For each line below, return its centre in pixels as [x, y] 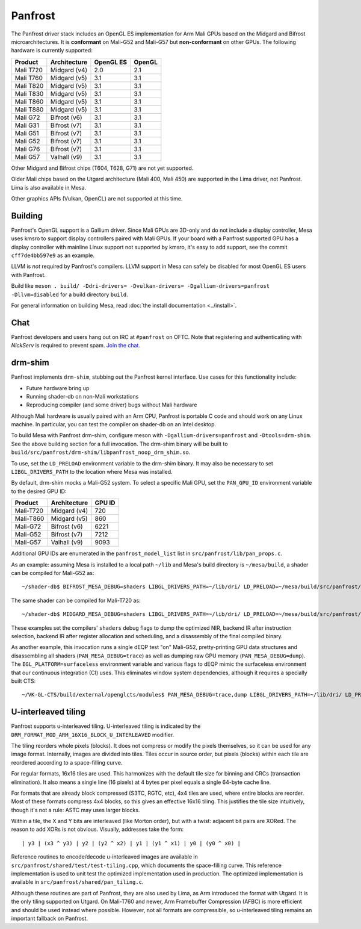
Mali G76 [27, 149]
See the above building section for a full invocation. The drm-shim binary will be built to [119, 444]
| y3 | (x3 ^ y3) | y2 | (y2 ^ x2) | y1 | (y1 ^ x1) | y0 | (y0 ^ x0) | [131, 843]
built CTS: [23, 681]
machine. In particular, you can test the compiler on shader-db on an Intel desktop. [114, 424]
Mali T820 [29, 85]
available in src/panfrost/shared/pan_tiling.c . [77, 882]
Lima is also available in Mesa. [49, 187]
